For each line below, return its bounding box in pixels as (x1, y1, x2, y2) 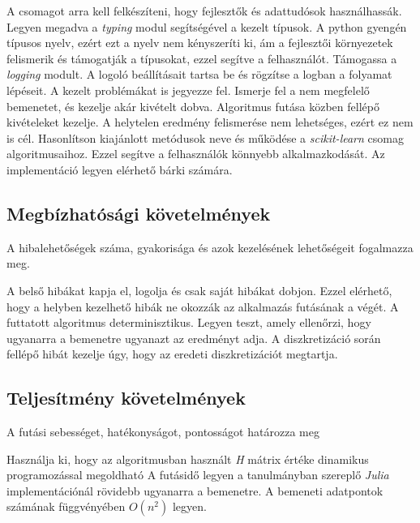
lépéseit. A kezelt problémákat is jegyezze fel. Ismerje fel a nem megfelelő (6, 81, 370, 98)
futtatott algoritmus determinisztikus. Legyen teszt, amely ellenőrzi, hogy (6, 314, 371, 331)
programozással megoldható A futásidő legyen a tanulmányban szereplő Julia (6, 466, 389, 483)
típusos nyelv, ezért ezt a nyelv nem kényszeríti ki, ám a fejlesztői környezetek (6, 34, 393, 51)
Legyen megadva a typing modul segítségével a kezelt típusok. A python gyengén (6, 18, 407, 35)
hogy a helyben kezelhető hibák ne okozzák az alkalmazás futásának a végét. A (6, 298, 399, 315)
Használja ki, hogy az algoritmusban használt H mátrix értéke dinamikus (6, 450, 369, 467)
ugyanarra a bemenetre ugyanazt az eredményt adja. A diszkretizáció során (6, 329, 381, 346)
